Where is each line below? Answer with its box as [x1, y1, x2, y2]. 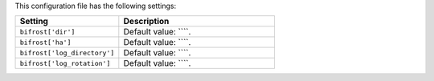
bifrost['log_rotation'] [19, 59, 111, 67]
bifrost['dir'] [19, 27, 76, 36]
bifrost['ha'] [19, 38, 72, 47]
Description [123, 16, 170, 27]
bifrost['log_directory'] [19, 48, 115, 57]
